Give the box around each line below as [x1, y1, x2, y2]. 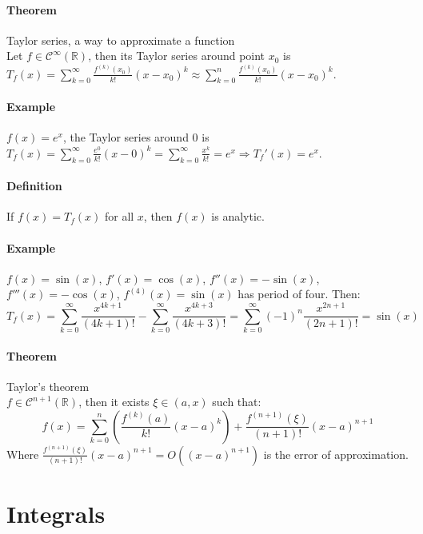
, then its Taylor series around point [88, 47, 265, 64]
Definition [6, 177, 62, 194]
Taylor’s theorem [6, 377, 90, 394]
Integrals [6, 496, 106, 529]
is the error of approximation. [263, 445, 409, 462]
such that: [212, 393, 261, 410]
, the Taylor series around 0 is [62, 129, 210, 145]
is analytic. [211, 208, 265, 225]
